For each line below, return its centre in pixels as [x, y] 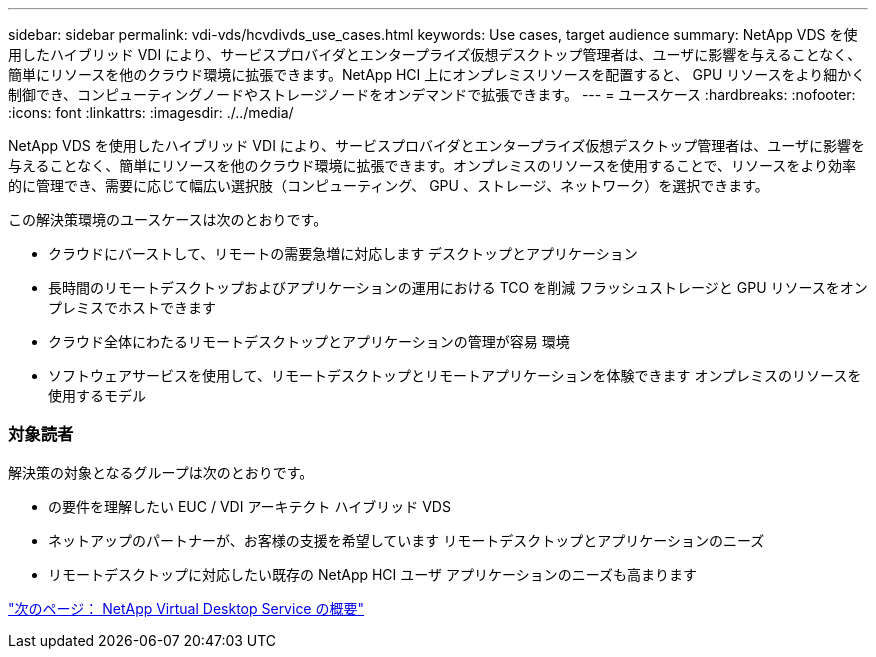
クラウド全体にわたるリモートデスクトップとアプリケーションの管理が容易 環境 [309, 341]
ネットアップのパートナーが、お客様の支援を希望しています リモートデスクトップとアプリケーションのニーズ [406, 540]
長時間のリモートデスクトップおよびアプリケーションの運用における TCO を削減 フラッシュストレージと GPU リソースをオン [458, 287]
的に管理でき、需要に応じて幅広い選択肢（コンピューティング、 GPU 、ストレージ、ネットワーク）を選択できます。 [388, 185]
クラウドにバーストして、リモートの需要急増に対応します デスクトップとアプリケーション [343, 253]
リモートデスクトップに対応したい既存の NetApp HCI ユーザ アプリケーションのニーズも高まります [372, 574]
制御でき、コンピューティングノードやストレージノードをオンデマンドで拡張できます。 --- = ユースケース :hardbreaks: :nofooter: [432, 94]
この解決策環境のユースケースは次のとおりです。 [168, 219]
